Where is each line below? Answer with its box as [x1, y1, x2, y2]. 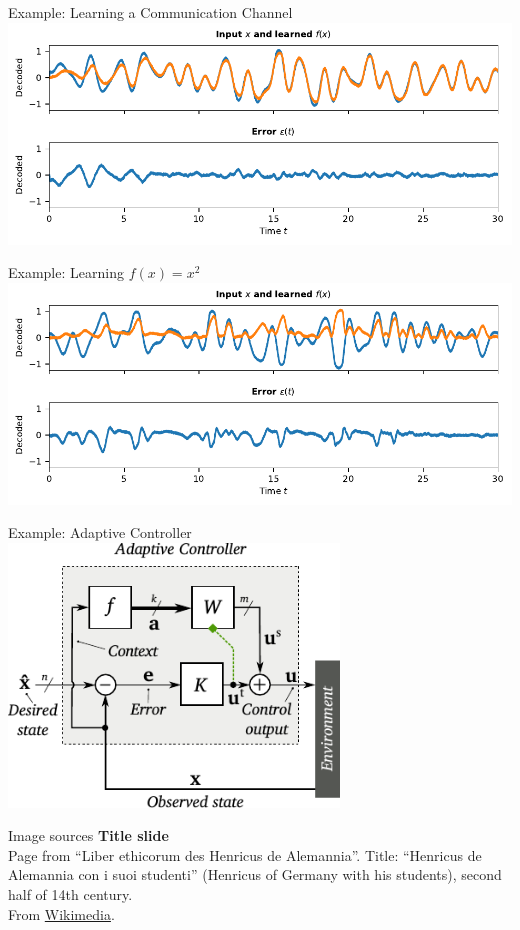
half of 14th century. [8, 883, 133, 904]
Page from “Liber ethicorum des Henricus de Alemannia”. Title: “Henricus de [8, 844, 482, 865]
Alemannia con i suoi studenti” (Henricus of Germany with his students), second [8, 864, 502, 885]
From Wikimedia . [8, 903, 115, 924]
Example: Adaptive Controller [8, 522, 192, 543]
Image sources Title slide [8, 825, 169, 846]
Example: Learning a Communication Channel [8, 2, 293, 22]
